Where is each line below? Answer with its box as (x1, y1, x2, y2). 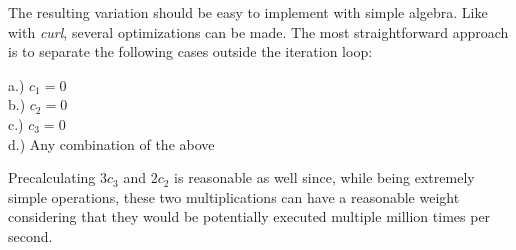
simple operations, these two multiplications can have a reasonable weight (8, 186, 460, 207)
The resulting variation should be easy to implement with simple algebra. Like (8, 2, 488, 22)
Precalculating (8, 167, 96, 188)
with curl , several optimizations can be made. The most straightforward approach (8, 21, 509, 42)
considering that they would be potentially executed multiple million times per (8, 206, 491, 227)
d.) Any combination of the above (8, 133, 215, 154)
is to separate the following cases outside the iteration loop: (8, 41, 373, 62)
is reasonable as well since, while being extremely (174, 167, 475, 188)
